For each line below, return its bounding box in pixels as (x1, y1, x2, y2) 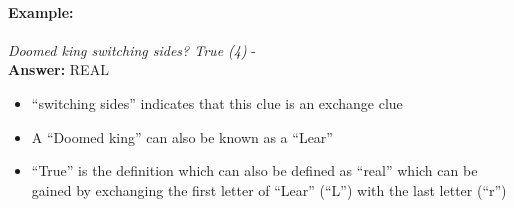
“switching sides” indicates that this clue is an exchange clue (31, 92, 403, 113)
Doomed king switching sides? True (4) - (8, 39, 257, 60)
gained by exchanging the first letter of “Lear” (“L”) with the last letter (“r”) (31, 179, 507, 200)
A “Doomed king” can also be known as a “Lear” (31, 126, 333, 147)
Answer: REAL (8, 59, 109, 80)
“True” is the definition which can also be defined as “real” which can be (31, 160, 478, 181)
